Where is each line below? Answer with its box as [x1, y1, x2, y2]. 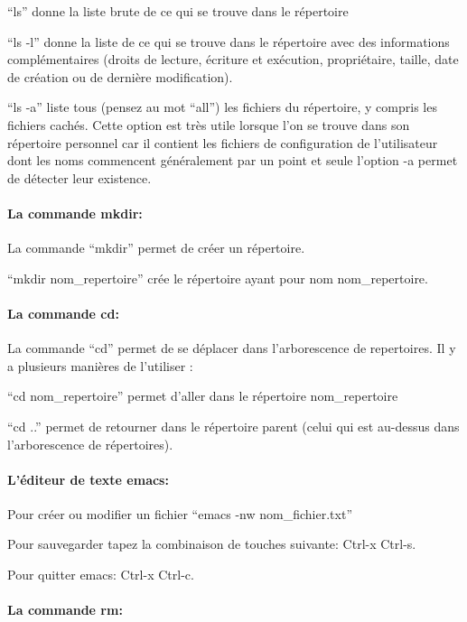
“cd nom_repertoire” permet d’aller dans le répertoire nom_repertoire [7, 386, 398, 405]
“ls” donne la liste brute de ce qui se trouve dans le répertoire [7, 2, 349, 20]
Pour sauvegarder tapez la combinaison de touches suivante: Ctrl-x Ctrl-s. [7, 534, 416, 553]
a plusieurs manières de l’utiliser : [7, 356, 193, 375]
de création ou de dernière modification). [7, 67, 233, 86]
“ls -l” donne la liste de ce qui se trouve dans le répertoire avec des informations [7, 32, 450, 51]
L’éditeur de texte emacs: [7, 469, 169, 488]
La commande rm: [7, 600, 123, 619]
